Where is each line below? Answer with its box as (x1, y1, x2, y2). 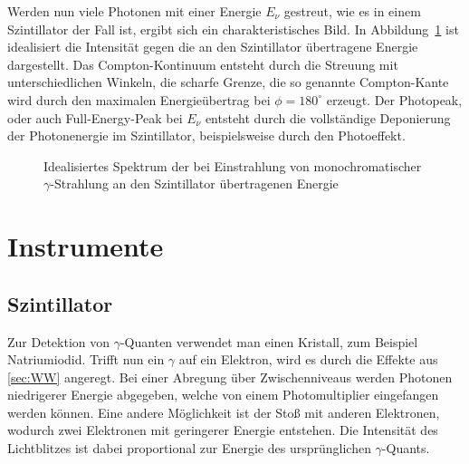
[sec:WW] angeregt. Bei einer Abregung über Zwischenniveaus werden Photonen (7, 367, 453, 386)
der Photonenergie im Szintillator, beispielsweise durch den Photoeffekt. (7, 126, 406, 145)
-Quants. (381, 439, 430, 458)
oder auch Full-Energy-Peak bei (7, 108, 183, 127)
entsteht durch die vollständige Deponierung (205, 108, 451, 127)
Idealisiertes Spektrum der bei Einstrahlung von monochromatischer (43, 156, 422, 175)
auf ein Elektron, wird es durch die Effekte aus (178, 350, 438, 369)
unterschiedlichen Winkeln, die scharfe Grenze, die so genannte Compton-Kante (7, 72, 449, 92)
